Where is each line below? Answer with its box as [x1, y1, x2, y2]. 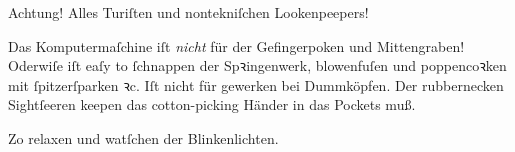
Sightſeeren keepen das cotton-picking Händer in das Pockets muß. [8, 94, 416, 115]
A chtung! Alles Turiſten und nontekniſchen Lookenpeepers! [8, 2, 369, 22]
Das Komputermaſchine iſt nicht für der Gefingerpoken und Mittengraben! [8, 35, 465, 56]
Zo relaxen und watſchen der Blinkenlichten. [8, 127, 279, 148]
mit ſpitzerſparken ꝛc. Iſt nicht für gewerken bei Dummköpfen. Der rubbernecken [8, 74, 504, 95]
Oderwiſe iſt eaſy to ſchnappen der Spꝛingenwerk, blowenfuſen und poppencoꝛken [8, 55, 507, 76]
